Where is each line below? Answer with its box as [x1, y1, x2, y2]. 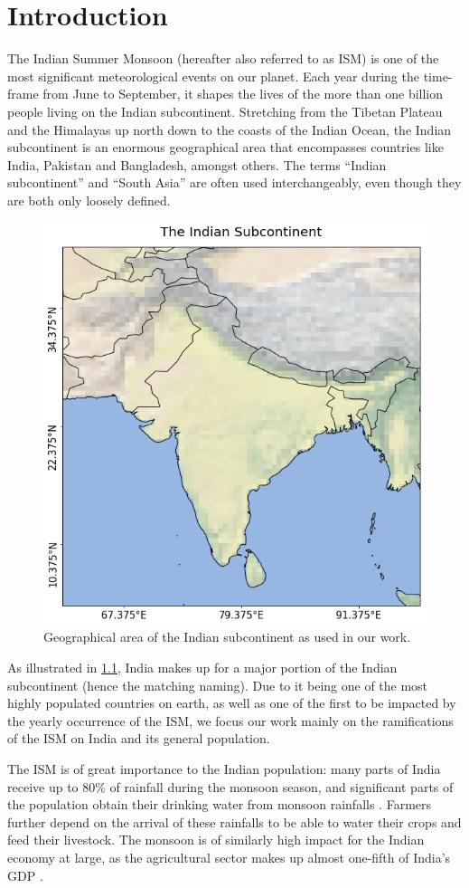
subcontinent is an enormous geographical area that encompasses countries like [7, 138, 444, 157]
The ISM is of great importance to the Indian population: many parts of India [7, 759, 441, 778]
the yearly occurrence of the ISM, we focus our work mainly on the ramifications [7, 711, 454, 730]
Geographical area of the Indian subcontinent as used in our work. [43, 627, 411, 646]
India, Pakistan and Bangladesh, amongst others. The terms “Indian [7, 155, 387, 174]
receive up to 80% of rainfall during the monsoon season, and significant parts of [7, 777, 454, 796]
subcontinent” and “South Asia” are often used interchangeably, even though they [7, 173, 462, 192]
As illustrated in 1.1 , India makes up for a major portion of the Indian [7, 658, 398, 677]
